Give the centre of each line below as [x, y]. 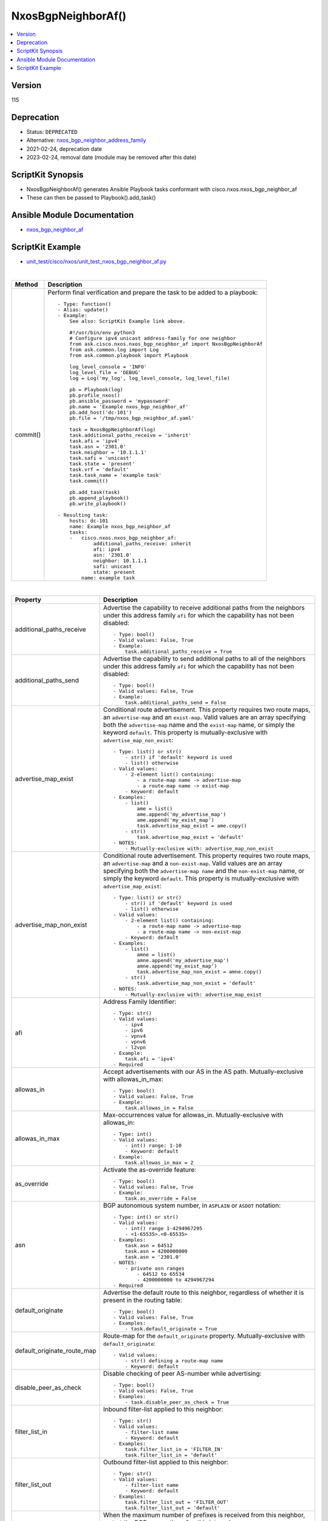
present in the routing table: [142, 1300]
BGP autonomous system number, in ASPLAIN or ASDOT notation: [192, 1206]
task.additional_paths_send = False [176, 703]
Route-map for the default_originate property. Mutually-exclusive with [204, 1336]
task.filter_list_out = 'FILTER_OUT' [177, 1502]
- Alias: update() [83, 309]
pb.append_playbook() [99, 498]
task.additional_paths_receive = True [179, 652]
